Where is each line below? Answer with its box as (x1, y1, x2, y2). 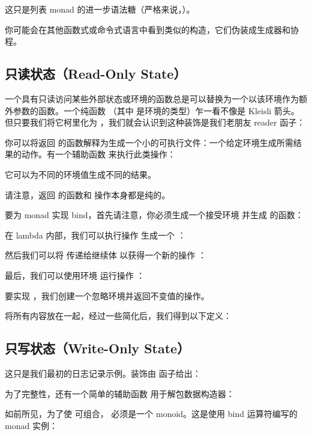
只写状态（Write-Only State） (5, 339, 190, 357)
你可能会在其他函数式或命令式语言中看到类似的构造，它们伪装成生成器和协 (5, 23, 299, 35)
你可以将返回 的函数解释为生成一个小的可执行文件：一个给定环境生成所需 (5, 136, 293, 148)
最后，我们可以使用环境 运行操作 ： (5, 269, 145, 281)
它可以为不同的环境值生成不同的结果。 (5, 168, 156, 180)
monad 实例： (5, 419, 58, 431)
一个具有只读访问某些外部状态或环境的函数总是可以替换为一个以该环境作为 (5, 92, 299, 105)
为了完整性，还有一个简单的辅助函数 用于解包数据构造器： (5, 387, 235, 400)
